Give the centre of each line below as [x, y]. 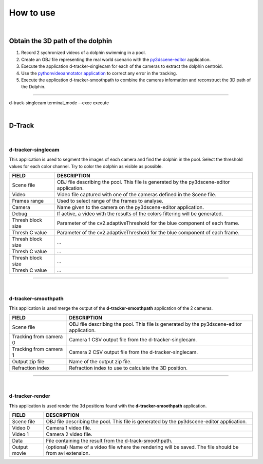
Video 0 [21, 428]
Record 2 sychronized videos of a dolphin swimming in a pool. [84, 53]
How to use [32, 13]
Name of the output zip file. [100, 361]
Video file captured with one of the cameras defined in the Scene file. [137, 195]
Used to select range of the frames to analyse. [110, 201]
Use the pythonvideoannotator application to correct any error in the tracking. [99, 73]
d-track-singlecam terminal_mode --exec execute [59, 103]
